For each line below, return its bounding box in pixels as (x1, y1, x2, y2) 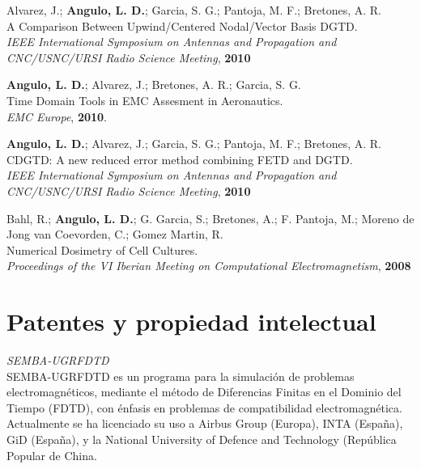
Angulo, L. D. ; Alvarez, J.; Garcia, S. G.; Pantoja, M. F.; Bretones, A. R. (6, 135, 381, 152)
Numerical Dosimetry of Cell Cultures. (6, 241, 198, 258)
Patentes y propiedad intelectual (6, 305, 376, 338)
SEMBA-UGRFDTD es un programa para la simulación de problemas (6, 367, 355, 384)
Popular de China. (6, 446, 97, 463)
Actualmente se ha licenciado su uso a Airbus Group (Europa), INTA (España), (6, 415, 403, 432)
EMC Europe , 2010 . (6, 108, 107, 125)
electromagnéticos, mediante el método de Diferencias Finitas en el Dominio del (6, 383, 402, 400)
